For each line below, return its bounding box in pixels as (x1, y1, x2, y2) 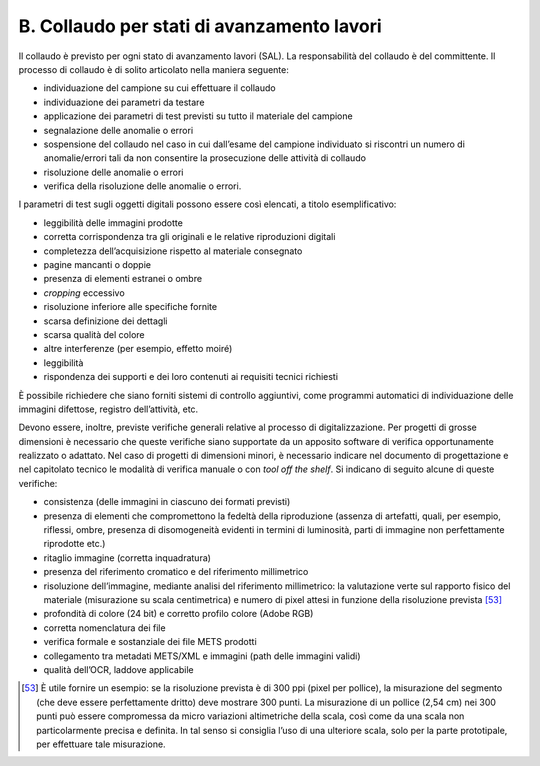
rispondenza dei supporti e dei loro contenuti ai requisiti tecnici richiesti (43, 371, 339, 383)
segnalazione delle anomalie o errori (43, 124, 194, 136)
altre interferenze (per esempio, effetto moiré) (43, 343, 233, 355)
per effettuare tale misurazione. (36, 738, 166, 750)
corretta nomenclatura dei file (43, 621, 166, 634)
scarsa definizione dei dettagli (43, 315, 168, 327)
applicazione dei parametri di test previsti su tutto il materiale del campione (43, 110, 354, 122)
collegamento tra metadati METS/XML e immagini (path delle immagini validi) (43, 650, 361, 662)
